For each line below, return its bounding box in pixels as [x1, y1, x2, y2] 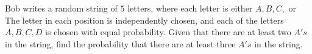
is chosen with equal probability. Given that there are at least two [45, 25, 291, 38]
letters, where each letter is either [127, 2, 253, 14]
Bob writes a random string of [5, 2, 118, 14]
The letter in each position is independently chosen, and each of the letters [5, 13, 284, 26]
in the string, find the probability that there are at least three [5, 37, 236, 50]
